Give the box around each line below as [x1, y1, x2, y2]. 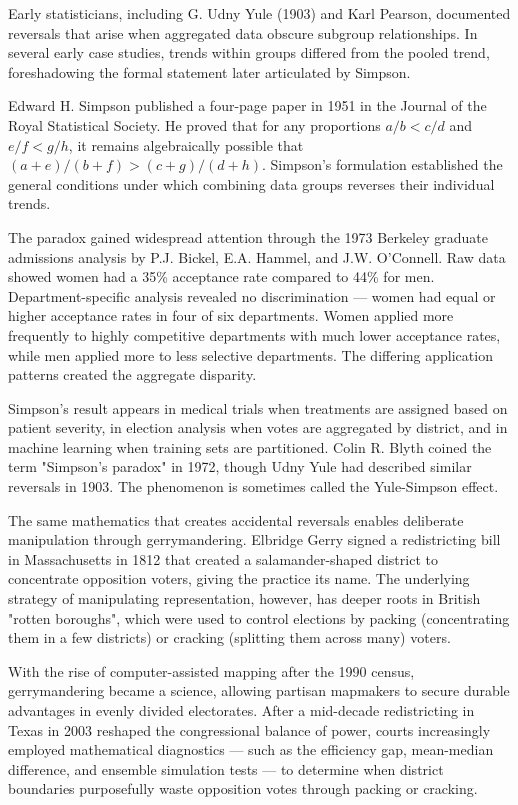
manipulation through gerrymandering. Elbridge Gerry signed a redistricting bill [8, 529, 501, 550]
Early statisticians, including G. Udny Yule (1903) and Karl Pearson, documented [8, 3, 511, 23]
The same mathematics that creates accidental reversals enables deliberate [8, 509, 464, 530]
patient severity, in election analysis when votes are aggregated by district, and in [8, 417, 508, 438]
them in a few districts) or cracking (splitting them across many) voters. [8, 627, 451, 648]
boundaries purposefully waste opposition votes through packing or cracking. [8, 778, 478, 799]
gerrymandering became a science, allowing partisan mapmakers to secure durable [8, 680, 510, 701]
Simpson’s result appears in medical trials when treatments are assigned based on [8, 397, 508, 418]
